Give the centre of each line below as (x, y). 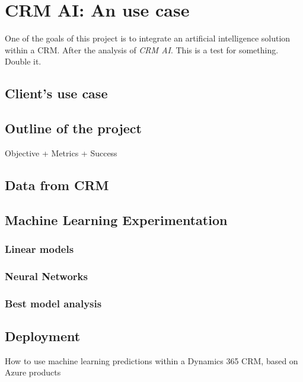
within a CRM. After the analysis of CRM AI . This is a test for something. (142, 49)
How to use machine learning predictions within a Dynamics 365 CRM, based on (151, 360)
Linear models (39, 248)
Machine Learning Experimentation (116, 219)
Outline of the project (73, 128)
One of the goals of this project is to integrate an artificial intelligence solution (148, 38)
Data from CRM (57, 184)
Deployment (43, 336)
